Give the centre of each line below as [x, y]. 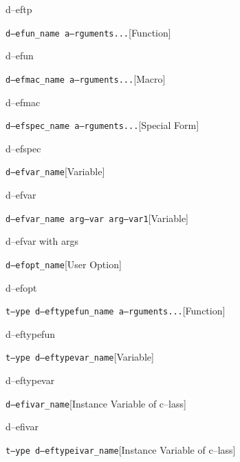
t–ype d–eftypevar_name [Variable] [80, 357]
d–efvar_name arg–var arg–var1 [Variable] [97, 218]
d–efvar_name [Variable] [55, 171]
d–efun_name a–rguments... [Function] [88, 32]
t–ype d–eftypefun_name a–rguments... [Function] [116, 311]
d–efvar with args [42, 241]
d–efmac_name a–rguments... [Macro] [86, 78]
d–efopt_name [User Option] [64, 264]
